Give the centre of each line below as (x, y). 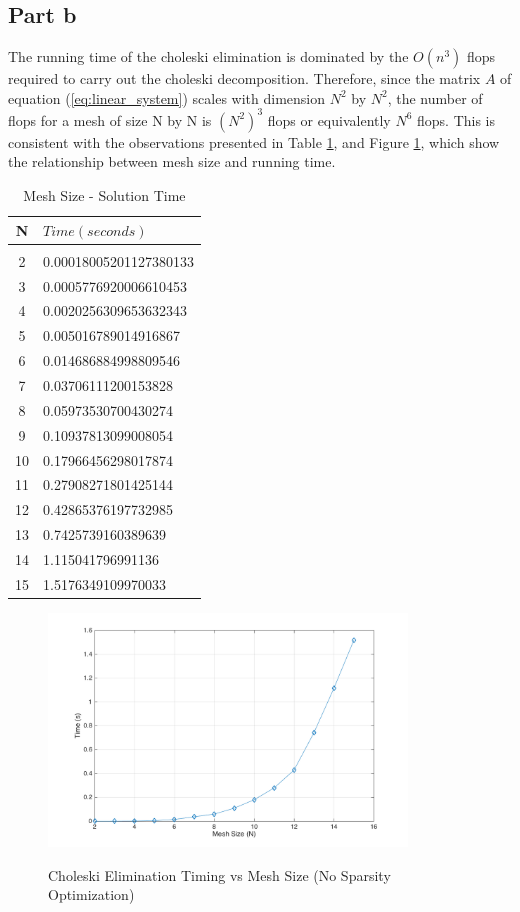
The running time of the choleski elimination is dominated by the (208, 56)
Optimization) (91, 894)
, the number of (435, 97)
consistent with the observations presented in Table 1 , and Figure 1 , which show (254, 141)
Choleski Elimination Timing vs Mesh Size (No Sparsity (219, 874)
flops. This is (456, 119)
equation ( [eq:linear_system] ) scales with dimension (166, 97)
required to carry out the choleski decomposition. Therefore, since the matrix (244, 78)
